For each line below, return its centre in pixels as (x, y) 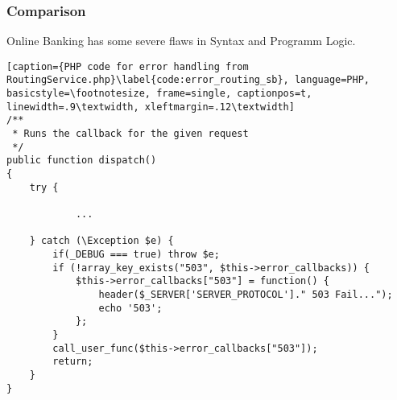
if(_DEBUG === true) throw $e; (136, 254)
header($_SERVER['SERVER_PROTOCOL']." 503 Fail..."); (246, 294)
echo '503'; (130, 308)
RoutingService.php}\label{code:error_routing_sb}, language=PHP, (188, 80)
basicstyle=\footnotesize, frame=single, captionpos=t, (159, 94)
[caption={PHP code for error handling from (128, 66)
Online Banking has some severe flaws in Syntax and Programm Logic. (181, 41)
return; (73, 362)
